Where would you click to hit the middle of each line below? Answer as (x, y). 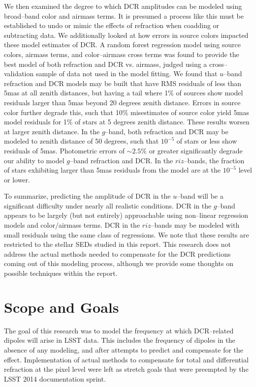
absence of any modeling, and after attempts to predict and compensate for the (124, 349)
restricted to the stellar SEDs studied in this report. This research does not (117, 244)
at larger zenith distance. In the (52, 131)
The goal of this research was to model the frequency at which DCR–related (119, 330)
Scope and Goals (62, 307)
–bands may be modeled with (195, 225)
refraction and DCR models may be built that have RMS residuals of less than (123, 83)
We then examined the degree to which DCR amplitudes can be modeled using (123, 6)
